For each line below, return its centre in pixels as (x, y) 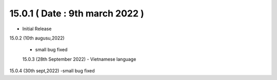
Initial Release (37, 29)
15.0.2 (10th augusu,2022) (37, 38)
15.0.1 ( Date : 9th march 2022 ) (77, 13)
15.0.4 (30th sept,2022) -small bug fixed (52, 71)
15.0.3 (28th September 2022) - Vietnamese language (79, 59)
